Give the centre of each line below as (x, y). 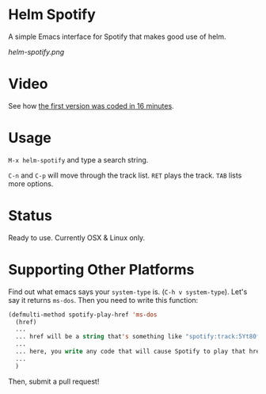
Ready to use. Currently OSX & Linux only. (77, 237)
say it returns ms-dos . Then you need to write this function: (103, 300)
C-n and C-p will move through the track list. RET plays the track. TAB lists (125, 175)
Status (30, 216)
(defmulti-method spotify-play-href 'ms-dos (83, 315)
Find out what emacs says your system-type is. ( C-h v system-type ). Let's (128, 292)
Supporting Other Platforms (101, 269)
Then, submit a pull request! (54, 381)
